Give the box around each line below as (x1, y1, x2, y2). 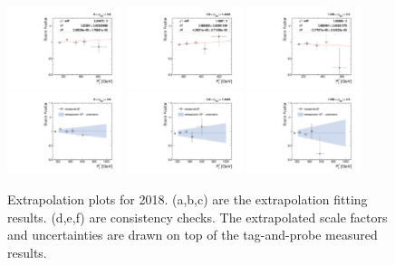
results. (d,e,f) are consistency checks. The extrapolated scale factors (7, 207, 388, 226)
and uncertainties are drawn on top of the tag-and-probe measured (7, 225, 378, 244)
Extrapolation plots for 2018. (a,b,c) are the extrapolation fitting (7, 189, 368, 208)
